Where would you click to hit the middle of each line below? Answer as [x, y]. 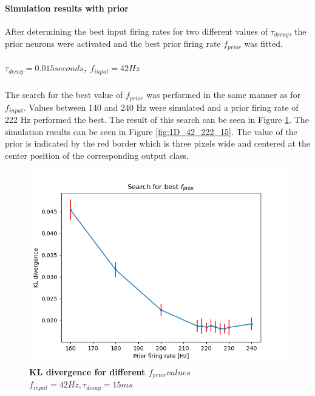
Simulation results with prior [67, 8]
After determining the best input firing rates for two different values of [136, 31]
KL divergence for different [87, 372]
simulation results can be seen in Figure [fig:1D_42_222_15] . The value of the [151, 131]
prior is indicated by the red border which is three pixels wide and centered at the [157, 143]
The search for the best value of [64, 95]
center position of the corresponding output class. [97, 155]
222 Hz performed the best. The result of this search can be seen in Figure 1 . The [157, 120]
